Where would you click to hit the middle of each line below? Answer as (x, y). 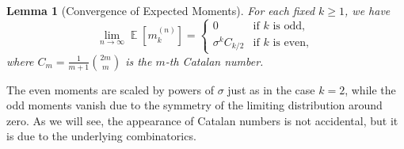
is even (290, 42)
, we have (368, 10)
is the (139, 61)
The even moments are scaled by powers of (110, 89)
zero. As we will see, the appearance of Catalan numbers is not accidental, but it (202, 120)
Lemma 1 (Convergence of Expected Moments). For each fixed (161, 10)
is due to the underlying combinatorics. (101, 136)
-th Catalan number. (214, 61)
